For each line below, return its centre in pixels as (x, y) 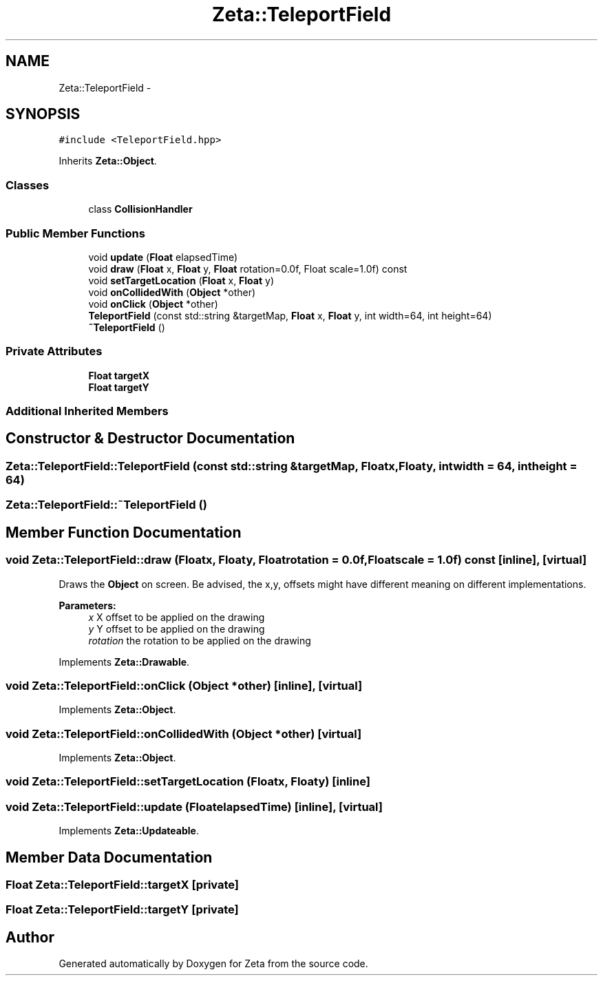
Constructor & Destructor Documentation (150, 439)
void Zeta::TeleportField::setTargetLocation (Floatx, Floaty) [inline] (188, 782)
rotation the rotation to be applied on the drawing (200, 640)
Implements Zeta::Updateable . (129, 831)
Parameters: (87, 605)
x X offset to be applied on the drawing (177, 617)
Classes (28, 185)
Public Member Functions (75, 233)
